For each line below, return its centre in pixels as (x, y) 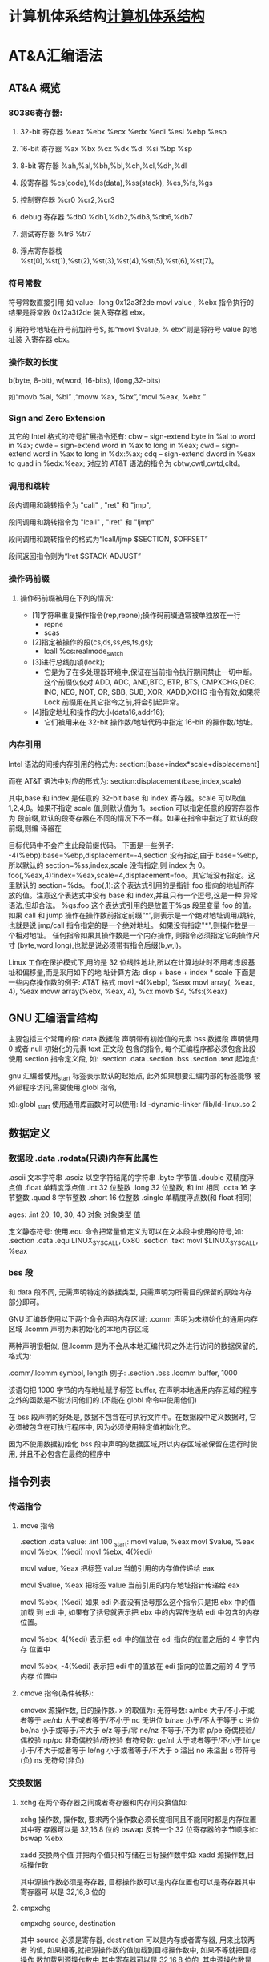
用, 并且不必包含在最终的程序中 (59, 1454)
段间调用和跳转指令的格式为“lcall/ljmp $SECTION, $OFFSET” (108, 539)
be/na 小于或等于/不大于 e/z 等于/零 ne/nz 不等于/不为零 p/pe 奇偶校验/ (137, 1731)
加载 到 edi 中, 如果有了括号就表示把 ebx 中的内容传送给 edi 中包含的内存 (140, 1612)
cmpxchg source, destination (68, 1923)
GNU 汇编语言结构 (53, 1019)
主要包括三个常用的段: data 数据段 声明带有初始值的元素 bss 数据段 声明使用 (133, 1039)
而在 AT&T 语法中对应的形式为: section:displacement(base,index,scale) (125, 780)
